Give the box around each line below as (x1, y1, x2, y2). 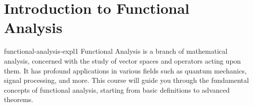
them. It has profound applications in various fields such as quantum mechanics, (4, 65, 247, 75)
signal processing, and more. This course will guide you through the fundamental (4, 75, 249, 85)
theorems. (4, 94, 34, 105)
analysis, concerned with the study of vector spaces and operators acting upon (4, 55, 241, 66)
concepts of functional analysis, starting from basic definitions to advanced (4, 84, 230, 95)
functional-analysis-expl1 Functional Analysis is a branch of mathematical (4, 46, 228, 56)
